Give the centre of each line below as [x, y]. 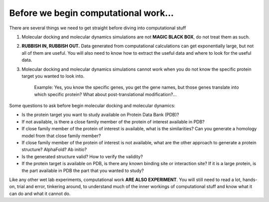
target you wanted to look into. [53, 76]
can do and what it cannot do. [40, 194]
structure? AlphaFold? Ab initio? [54, 150]
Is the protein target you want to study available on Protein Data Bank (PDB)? [100, 115]
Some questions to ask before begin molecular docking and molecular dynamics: [92, 106]
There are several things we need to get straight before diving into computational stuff [98, 28]
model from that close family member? [61, 136]
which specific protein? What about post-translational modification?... [105, 94]
